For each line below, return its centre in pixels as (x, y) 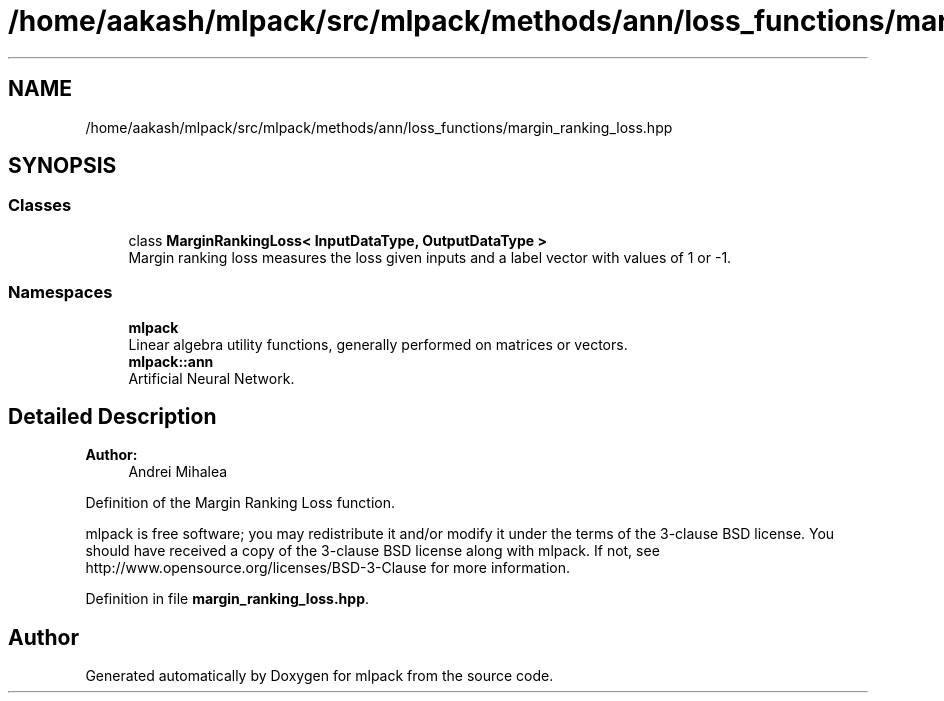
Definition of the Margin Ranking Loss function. (240, 503)
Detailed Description (112, 416)
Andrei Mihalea (178, 472)
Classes (40, 205)
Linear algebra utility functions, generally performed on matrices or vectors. (378, 344)
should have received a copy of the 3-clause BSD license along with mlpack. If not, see (372, 551)
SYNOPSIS (62, 166)
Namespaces (60, 292)
